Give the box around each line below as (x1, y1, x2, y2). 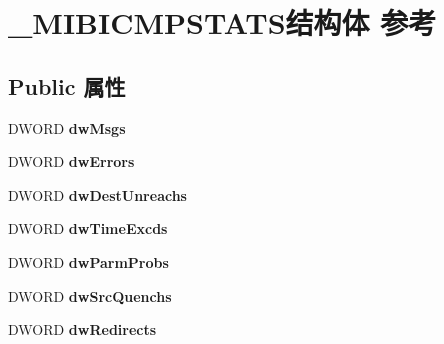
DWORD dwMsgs (8, 117, 126, 138)
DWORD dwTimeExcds (8, 218, 168, 239)
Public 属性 (8, 70, 126, 101)
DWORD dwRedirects (8, 319, 157, 340)
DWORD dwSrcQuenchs (8, 285, 172, 306)
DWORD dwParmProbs (8, 251, 169, 272)
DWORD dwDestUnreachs (8, 184, 187, 205)
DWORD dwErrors (8, 151, 135, 172)
